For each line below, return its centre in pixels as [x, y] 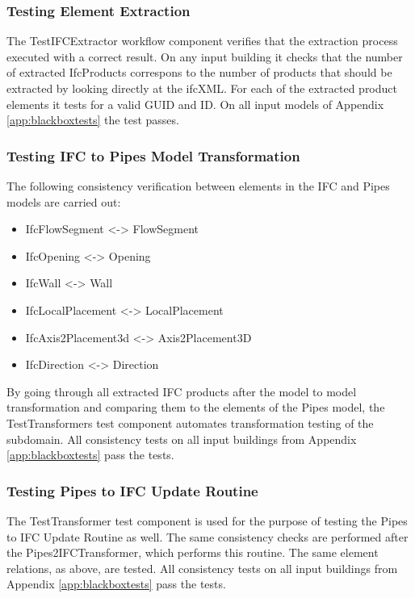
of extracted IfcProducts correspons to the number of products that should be [199, 72]
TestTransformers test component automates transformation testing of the [190, 422]
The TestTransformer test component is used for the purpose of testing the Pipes [207, 520]
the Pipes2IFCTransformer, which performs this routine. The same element [193, 552]
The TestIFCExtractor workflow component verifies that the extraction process [202, 41]
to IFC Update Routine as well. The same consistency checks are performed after [207, 536]
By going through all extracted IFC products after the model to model [182, 391]
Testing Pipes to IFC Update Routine [132, 490]
